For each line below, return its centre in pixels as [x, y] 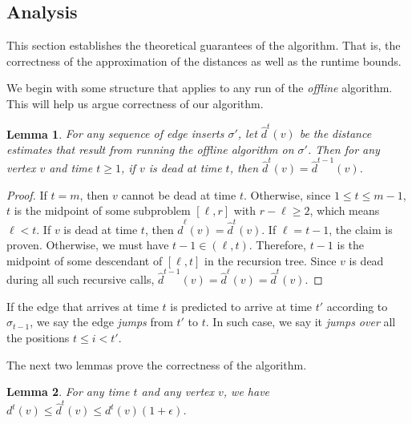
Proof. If [27, 194]
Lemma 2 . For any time [68, 392]
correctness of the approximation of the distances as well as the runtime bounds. [204, 61]
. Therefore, [277, 245]
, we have [246, 392]
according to [357, 306]
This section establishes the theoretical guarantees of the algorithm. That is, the [204, 45]
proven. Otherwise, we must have [88, 245]
